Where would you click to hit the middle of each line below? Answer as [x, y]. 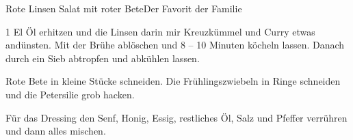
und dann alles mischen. [56, 131]
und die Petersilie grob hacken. [70, 94]
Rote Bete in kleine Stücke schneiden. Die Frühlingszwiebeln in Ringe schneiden [173, 81]
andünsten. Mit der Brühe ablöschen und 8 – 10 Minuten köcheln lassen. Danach [175, 45]
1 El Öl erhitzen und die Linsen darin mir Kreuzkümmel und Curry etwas [160, 31]
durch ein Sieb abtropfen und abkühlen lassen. [103, 58]
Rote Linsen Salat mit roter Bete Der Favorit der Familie [124, 8]
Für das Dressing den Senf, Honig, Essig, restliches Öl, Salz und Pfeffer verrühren [176, 117]
